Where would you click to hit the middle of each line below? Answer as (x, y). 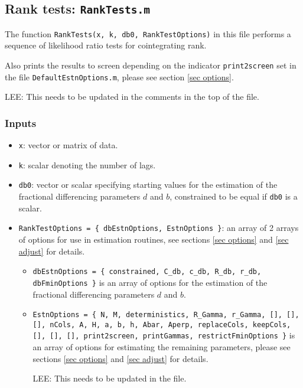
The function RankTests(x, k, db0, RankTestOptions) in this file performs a (148, 33)
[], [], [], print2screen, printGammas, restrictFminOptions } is (164, 335)
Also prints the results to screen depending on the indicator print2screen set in (151, 65)
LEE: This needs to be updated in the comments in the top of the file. (132, 97)
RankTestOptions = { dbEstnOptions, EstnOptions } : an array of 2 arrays (159, 228)
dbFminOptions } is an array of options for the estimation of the (150, 282)
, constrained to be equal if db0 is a (234, 196)
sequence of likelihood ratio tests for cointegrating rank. (106, 45)
